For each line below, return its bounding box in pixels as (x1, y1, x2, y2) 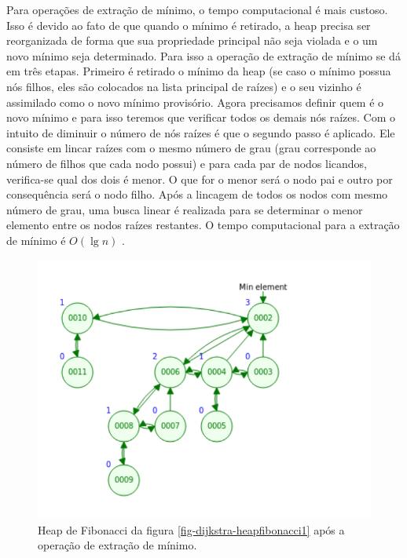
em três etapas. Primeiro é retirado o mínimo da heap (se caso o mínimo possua (6, 63, 391, 79)
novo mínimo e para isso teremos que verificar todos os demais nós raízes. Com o (6, 109, 395, 126)
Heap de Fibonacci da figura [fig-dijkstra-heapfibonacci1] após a (38, 521, 345, 538)
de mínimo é (6, 232, 66, 248)
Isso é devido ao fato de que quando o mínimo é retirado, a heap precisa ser (6, 16, 371, 33)
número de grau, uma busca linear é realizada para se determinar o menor (6, 201, 363, 217)
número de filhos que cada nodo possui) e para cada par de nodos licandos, (6, 155, 368, 171)
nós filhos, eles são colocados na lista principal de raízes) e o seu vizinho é (6, 78, 361, 94)
